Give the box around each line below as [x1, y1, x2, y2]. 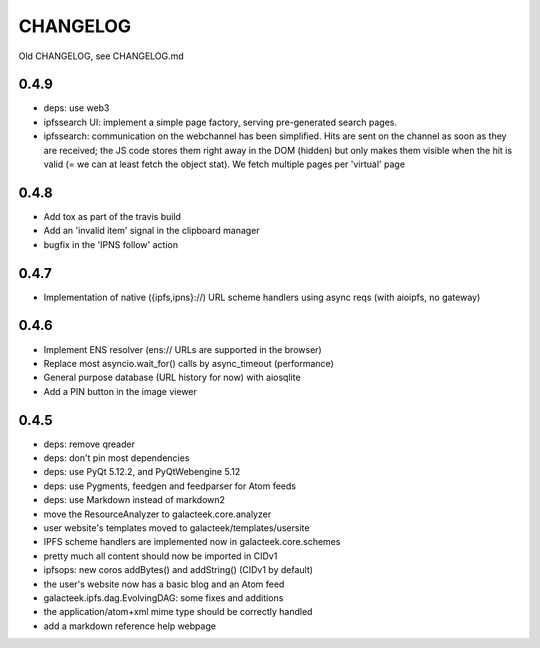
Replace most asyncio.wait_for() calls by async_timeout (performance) [43, 357, 334, 369]
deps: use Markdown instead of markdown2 [43, 494, 225, 506]
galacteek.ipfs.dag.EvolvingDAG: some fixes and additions [43, 591, 284, 604]
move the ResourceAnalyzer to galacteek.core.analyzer [43, 508, 272, 520]
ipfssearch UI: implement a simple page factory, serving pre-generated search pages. [43, 116, 397, 128]
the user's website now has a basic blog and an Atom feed [43, 578, 285, 590]
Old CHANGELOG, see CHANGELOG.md [18, 50, 184, 62]
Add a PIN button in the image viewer [43, 385, 197, 397]
